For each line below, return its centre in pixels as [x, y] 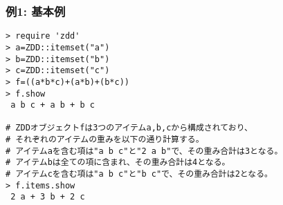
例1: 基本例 [36, 11]
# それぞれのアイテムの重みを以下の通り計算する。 [105, 140]
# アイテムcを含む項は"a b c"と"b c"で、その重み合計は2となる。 [139, 174]
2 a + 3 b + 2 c [48, 197]
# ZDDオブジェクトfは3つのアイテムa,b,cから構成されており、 [129, 128]
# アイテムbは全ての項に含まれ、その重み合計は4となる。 [118, 163]
